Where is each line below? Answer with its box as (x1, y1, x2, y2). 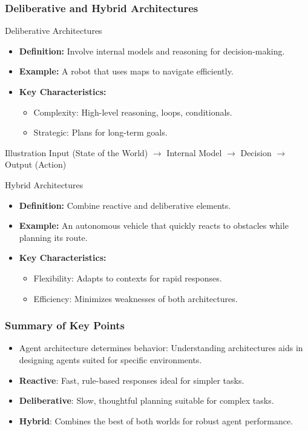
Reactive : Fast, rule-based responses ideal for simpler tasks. (19, 373, 244, 386)
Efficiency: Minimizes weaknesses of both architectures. (33, 292, 238, 304)
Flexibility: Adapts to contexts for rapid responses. (33, 271, 222, 284)
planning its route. (19, 231, 88, 243)
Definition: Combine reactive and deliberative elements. (19, 199, 231, 211)
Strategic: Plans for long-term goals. (33, 126, 168, 139)
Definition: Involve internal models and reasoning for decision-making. (19, 44, 285, 57)
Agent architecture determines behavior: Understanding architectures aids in (19, 341, 303, 354)
